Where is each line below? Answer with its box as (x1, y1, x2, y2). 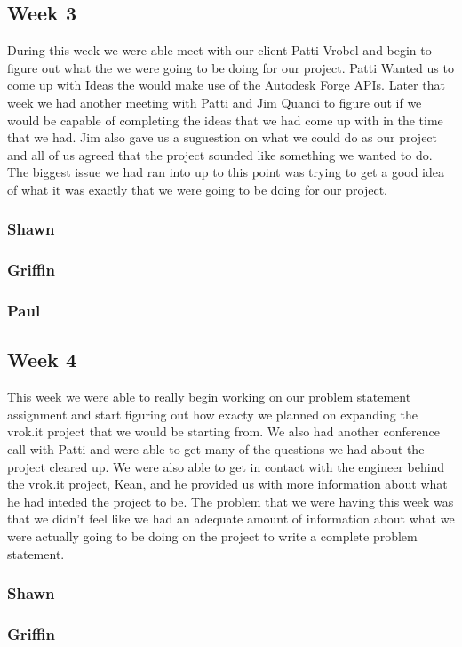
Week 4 (7, 346, 76, 373)
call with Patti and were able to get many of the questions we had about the (7, 440, 425, 459)
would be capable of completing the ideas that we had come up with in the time (7, 110, 443, 129)
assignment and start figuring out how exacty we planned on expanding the (7, 404, 418, 423)
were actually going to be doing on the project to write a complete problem (7, 527, 418, 546)
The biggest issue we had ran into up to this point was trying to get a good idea (7, 163, 445, 181)
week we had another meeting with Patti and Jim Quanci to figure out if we (7, 92, 422, 111)
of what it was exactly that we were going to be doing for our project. (7, 180, 387, 198)
